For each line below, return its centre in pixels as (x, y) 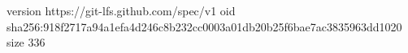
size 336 (26, 42)
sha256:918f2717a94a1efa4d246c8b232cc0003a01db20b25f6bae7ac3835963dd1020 (204, 26)
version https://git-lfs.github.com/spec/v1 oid (121, 10)
